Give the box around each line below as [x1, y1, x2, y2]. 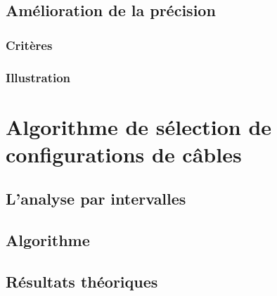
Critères [6, 36, 53, 53]
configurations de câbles [6, 139, 242, 168]
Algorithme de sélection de [6, 112, 272, 141]
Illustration [6, 68, 71, 86]
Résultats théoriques [6, 270, 158, 292]
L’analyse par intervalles [6, 188, 186, 210]
